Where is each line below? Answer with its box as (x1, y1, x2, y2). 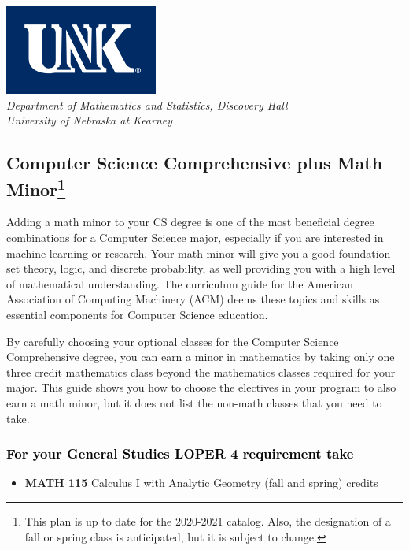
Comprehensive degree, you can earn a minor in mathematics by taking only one (6, 348, 395, 365)
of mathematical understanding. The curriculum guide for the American (6, 275, 353, 292)
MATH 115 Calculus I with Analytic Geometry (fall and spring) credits (24, 474, 378, 491)
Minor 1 (6, 173, 66, 201)
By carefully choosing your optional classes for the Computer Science (6, 333, 339, 349)
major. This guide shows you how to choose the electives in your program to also (6, 379, 396, 396)
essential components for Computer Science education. (6, 306, 268, 322)
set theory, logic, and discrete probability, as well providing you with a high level (6, 260, 396, 277)
